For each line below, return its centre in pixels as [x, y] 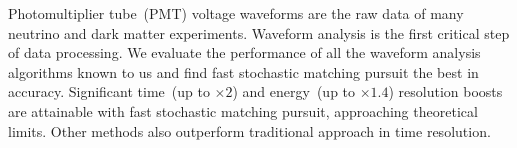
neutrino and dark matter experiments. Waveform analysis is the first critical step [259, 32]
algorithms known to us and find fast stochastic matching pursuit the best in [243, 71]
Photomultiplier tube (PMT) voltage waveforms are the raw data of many [236, 13]
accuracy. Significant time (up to [109, 91]
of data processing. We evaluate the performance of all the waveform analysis [244, 52]
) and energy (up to [294, 91]
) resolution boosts [445, 91]
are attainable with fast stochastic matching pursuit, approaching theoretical [243, 110]
